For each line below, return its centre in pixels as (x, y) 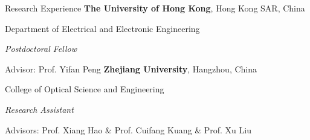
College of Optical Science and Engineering (85, 89)
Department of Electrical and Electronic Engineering (102, 28)
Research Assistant (39, 109)
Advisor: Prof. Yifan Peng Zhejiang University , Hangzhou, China (131, 68)
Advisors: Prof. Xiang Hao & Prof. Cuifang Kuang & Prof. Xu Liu (128, 129)
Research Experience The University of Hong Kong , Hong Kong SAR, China (155, 8)
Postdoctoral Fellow (41, 49)
